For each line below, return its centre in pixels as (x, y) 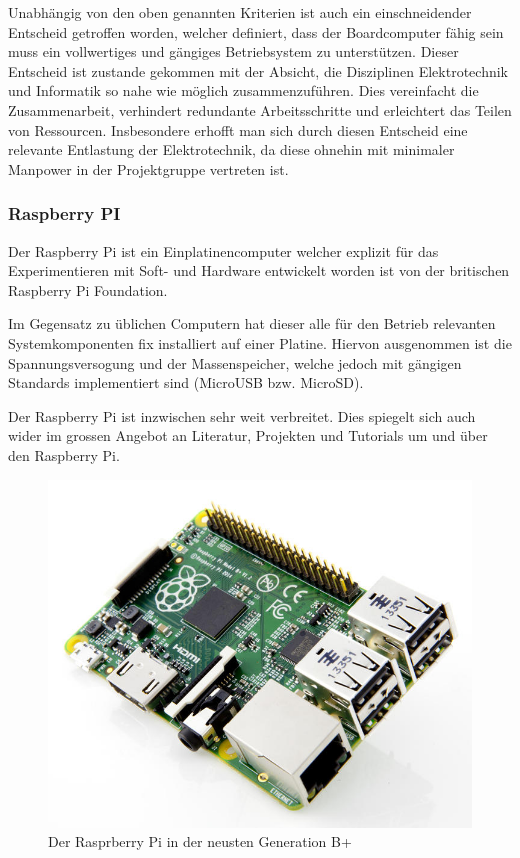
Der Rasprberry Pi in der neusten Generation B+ (200, 841)
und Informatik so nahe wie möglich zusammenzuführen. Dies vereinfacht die (243, 90)
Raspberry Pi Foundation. (88, 289)
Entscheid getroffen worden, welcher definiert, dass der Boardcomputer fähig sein (256, 31)
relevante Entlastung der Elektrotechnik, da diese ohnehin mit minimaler (231, 149)
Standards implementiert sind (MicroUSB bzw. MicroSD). (186, 382)
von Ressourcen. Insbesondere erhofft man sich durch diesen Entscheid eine (238, 129)
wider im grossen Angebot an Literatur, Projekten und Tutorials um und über (248, 435)
